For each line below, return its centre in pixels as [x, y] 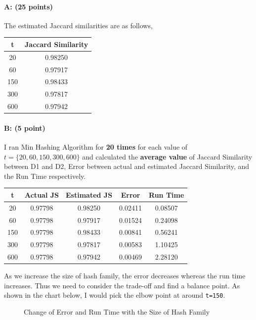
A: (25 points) [28, 6]
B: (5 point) [25, 128]
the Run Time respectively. [45, 176]
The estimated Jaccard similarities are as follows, [78, 25]
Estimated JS [89, 194]
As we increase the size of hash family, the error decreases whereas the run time [125, 276]
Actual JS [42, 194]
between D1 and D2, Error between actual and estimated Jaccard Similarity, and [127, 166]
